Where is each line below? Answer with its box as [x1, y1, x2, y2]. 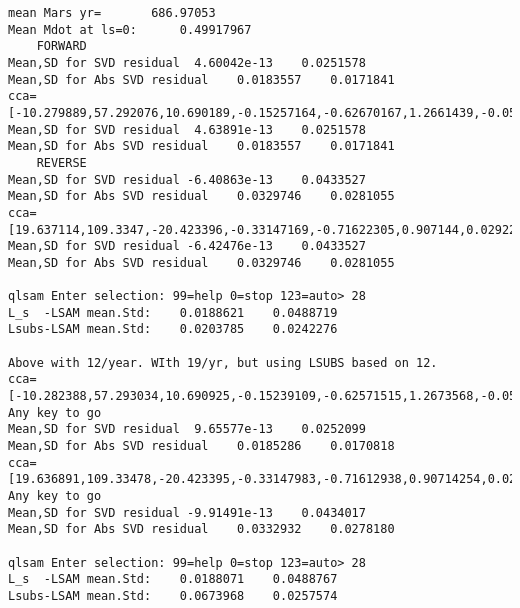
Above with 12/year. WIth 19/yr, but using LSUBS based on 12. [8, 355, 438, 370]
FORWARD [36, 39, 87, 54]
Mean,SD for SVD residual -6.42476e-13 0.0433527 [8, 239, 366, 254]
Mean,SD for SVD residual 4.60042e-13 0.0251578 [8, 55, 366, 70]
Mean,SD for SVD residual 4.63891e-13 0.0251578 [8, 122, 366, 137]
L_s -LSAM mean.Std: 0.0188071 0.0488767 [8, 572, 338, 587]
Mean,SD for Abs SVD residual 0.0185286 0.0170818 [8, 439, 395, 454]
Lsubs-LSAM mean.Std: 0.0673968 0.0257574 [8, 588, 338, 603]
